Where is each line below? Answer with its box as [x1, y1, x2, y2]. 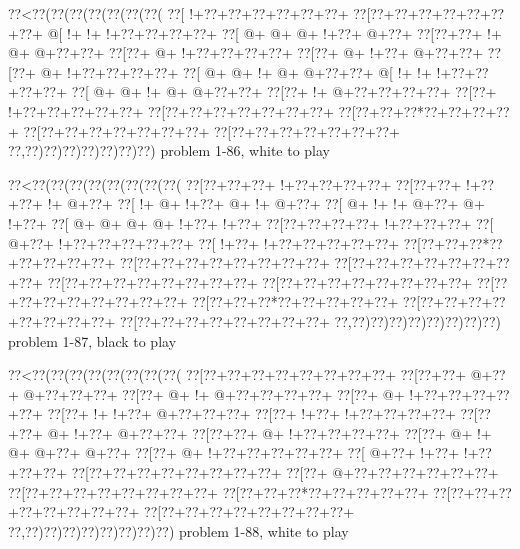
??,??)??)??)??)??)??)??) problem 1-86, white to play [8, 140, 330, 161]
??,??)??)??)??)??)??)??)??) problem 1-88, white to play [8, 520, 349, 541]
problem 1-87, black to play [8, 330, 177, 351]
